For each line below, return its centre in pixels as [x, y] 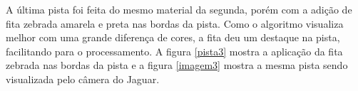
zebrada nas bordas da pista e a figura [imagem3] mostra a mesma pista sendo [177, 65]
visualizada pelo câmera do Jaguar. [83, 79]
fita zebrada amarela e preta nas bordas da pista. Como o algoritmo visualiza [175, 23]
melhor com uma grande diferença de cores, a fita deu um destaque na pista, [173, 37]
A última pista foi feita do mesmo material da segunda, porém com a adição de [179, 9]
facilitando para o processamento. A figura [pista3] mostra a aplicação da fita [174, 51]
